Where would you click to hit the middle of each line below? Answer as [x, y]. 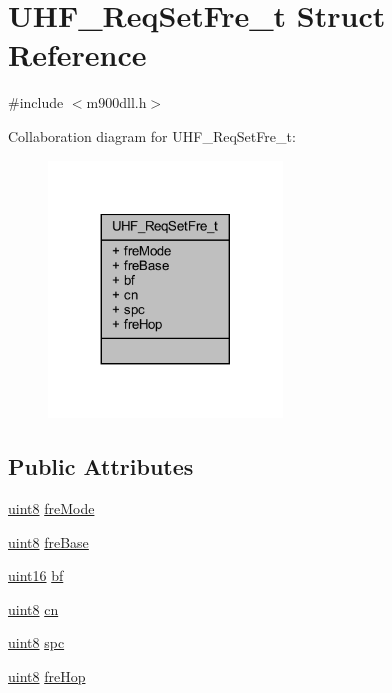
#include [36, 102]
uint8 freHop [47, 675]
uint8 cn [33, 608]
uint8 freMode [51, 507]
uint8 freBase [48, 541]
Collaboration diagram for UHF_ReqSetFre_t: [152, 135]
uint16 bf [36, 575]
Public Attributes [101, 466]
